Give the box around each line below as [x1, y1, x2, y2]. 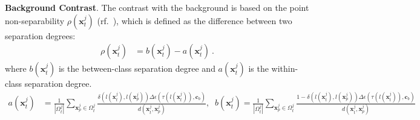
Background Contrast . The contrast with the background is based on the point [5, 1, 309, 13]
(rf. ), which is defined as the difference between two [97, 14, 292, 27]
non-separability [5, 14, 65, 27]
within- [271, 62, 298, 75]
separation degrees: [5, 29, 76, 42]
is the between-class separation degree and [58, 62, 215, 75]
